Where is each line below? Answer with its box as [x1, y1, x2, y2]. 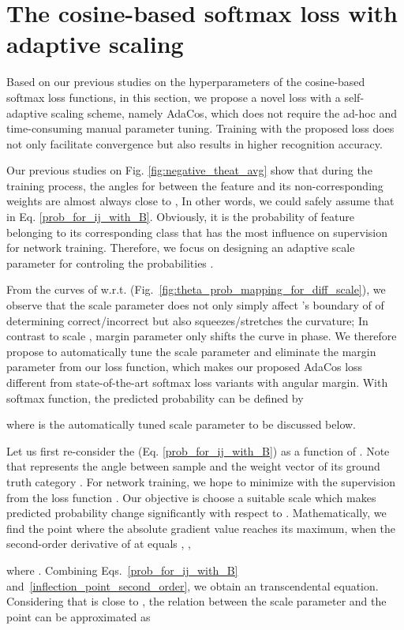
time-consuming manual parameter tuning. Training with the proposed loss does [6, 120, 395, 137]
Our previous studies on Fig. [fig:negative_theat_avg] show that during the [6, 162, 372, 178]
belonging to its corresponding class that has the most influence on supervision [6, 223, 387, 240]
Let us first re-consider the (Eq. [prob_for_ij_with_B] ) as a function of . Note [6, 442, 390, 459]
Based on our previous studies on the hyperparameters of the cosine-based [6, 73, 365, 90]
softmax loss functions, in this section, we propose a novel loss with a [6, 88, 341, 105]
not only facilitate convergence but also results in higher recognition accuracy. [6, 135, 383, 152]
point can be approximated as [6, 608, 151, 624]
